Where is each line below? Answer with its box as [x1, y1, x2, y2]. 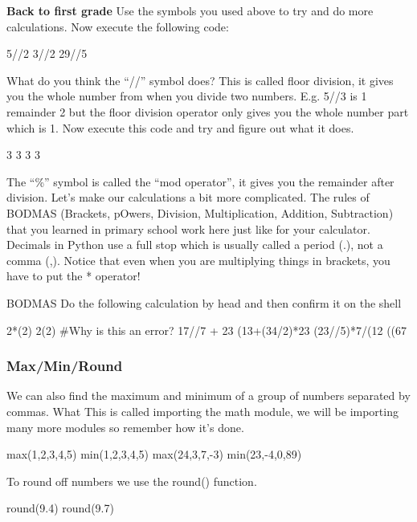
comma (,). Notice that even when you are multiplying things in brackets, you [6, 251, 390, 268]
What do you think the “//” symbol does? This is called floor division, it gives [6, 71, 394, 88]
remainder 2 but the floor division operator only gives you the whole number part [6, 103, 409, 120]
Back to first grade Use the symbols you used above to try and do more [6, 2, 374, 18]
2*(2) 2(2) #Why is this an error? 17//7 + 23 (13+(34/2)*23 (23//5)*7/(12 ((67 [6, 321, 407, 338]
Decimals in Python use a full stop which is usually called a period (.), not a [6, 236, 383, 253]
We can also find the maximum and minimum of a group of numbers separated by [6, 387, 411, 404]
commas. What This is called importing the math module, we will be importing [6, 402, 399, 419]
